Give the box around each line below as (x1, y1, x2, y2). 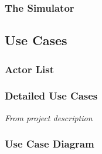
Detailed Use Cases (5, 88, 98, 103)
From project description (5, 111, 93, 124)
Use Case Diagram (5, 136, 94, 151)
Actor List (5, 61, 55, 76)
